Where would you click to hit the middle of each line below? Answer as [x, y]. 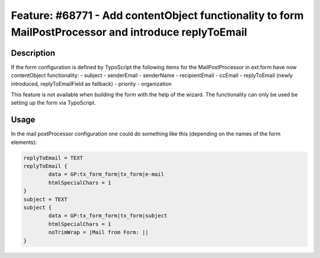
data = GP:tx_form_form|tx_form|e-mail [106, 174]
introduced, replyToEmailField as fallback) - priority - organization [91, 83]
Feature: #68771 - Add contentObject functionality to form [157, 15]
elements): [24, 142]
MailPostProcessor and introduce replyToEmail [129, 32]
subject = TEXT [45, 199]
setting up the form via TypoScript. [53, 103]
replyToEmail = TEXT [53, 158]
